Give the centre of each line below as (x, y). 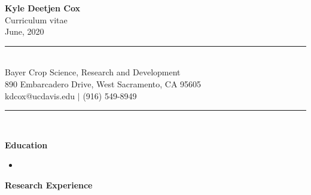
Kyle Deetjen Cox (43, 8)
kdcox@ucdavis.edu (40, 95)
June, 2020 (25, 31)
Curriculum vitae (36, 19)
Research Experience (49, 185)
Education (26, 144)
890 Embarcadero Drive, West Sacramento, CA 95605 (103, 83)
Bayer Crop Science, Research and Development (93, 72)
